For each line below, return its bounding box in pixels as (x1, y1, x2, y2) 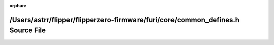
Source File (9, 26, 46, 35)
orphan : (9, 3, 27, 8)
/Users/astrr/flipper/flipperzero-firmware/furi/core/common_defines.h (9, 15, 240, 24)
